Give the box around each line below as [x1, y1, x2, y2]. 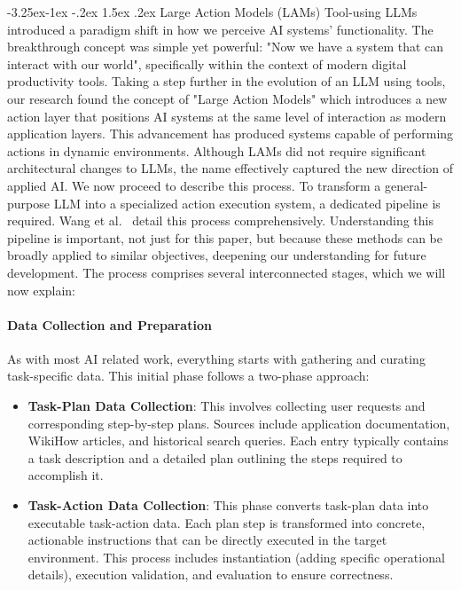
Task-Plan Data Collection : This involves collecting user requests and [27, 397, 426, 415]
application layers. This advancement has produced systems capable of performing [7, 124, 454, 143]
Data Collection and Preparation [7, 315, 212, 334]
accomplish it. [27, 466, 104, 484]
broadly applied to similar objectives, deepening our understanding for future [7, 246, 426, 264]
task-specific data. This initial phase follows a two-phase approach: [7, 366, 370, 385]
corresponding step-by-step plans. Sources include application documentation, [27, 413, 450, 432]
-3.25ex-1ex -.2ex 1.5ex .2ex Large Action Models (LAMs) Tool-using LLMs [7, 3, 418, 20]
